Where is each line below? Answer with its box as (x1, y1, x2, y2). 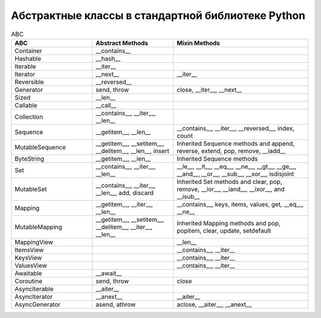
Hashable (14, 54, 42, 62)
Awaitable (14, 269, 42, 277)
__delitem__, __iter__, (95, 222, 153, 231)
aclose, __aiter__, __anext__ (176, 300, 252, 309)
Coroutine (14, 276, 43, 285)
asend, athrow (95, 300, 136, 309)
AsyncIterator (14, 292, 53, 301)
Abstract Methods (95, 39, 149, 47)
